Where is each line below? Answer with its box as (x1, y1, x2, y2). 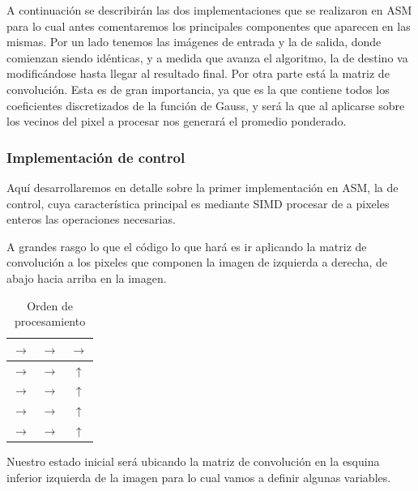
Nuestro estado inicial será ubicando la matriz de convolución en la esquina (6, 453, 380, 470)
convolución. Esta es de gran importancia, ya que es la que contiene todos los (6, 80, 390, 97)
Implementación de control (6, 147, 186, 167)
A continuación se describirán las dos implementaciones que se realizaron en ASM (6, 2, 412, 18)
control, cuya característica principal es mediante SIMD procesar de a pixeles (6, 194, 390, 211)
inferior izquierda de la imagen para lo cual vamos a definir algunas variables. (6, 468, 391, 485)
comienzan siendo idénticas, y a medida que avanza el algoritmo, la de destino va (6, 49, 408, 66)
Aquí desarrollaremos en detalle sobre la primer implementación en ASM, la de (6, 178, 399, 195)
